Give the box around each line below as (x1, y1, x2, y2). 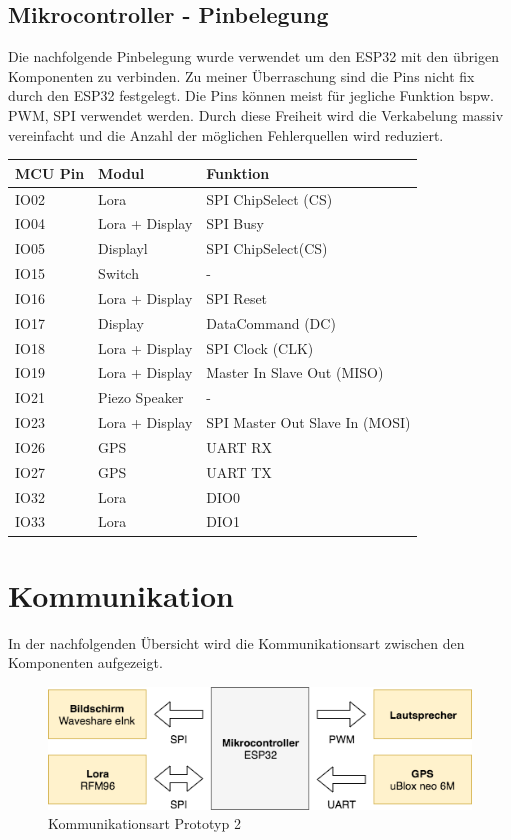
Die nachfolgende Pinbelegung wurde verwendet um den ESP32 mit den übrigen (8, 46, 499, 67)
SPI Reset (206, 287, 268, 308)
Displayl (98, 238, 148, 259)
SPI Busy (206, 213, 264, 234)
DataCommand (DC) (206, 312, 336, 333)
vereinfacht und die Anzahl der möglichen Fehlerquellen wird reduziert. (8, 124, 444, 145)
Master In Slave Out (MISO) (206, 362, 384, 383)
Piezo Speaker (98, 387, 184, 408)
